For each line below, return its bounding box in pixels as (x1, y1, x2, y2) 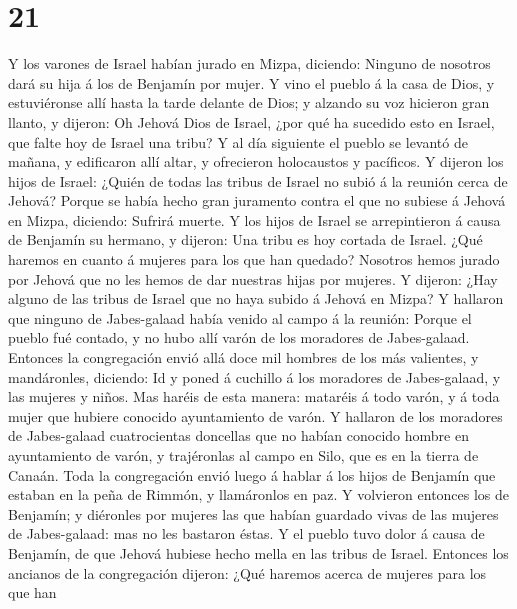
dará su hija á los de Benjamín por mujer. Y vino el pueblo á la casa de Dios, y (8, 72, 495, 93)
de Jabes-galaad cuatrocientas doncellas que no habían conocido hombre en (8, 425, 469, 446)
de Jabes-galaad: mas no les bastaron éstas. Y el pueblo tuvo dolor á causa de (8, 523, 485, 544)
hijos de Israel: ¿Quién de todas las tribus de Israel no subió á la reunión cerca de (8, 170, 508, 191)
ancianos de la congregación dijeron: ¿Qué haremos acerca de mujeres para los (8, 562, 487, 583)
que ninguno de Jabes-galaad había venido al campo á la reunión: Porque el (8, 307, 472, 328)
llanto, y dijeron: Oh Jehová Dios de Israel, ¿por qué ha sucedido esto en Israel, (8, 111, 495, 132)
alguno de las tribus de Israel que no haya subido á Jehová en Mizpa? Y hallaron (8, 288, 504, 309)
